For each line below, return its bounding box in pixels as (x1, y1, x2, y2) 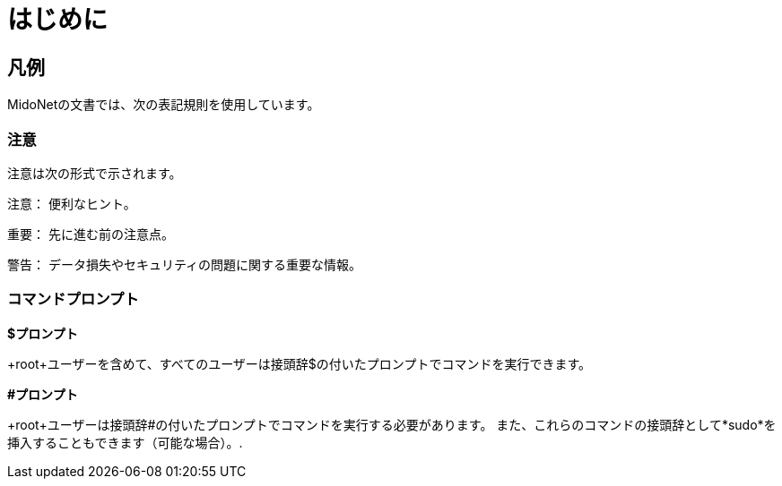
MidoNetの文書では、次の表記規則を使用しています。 (7, 97, 320, 113)
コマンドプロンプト (7, 290, 139, 309)
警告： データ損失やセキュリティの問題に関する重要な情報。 (7, 256, 362, 272)
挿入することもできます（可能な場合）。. (7, 434, 243, 450)
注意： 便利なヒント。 (7, 195, 136, 211)
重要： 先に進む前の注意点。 (7, 226, 174, 242)
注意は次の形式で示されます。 (7, 165, 182, 181)
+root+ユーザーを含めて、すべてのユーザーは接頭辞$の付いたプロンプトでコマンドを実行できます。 (7, 355, 592, 371)
